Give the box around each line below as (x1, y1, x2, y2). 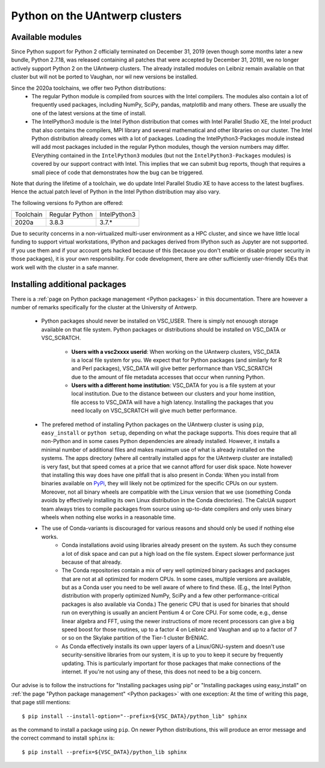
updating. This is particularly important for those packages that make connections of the (61, 659, 281, 667)
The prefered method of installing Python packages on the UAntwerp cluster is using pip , (41, 421, 264, 428)
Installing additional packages (11, 279, 126, 289)
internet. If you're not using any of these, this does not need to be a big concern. (61, 668, 262, 675)
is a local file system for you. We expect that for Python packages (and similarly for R (71, 356, 282, 364)
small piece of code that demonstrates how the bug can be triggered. (31, 169, 204, 176)
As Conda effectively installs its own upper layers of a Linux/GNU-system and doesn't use (61, 643, 285, 650)
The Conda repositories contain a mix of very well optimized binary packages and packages (61, 567, 290, 574)
